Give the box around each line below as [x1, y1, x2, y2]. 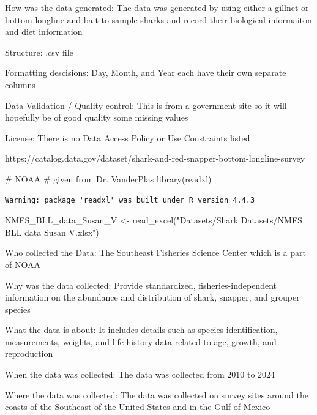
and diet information [5, 25, 83, 38]
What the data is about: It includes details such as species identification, [5, 323, 278, 336]
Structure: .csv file [5, 45, 73, 58]
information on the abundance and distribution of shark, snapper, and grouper [5, 291, 300, 304]
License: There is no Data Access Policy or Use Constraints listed [5, 131, 250, 144]
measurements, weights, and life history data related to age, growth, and [5, 335, 277, 348]
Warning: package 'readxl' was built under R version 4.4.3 [5, 195, 255, 204]
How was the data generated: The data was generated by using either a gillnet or [5, 1, 309, 13]
